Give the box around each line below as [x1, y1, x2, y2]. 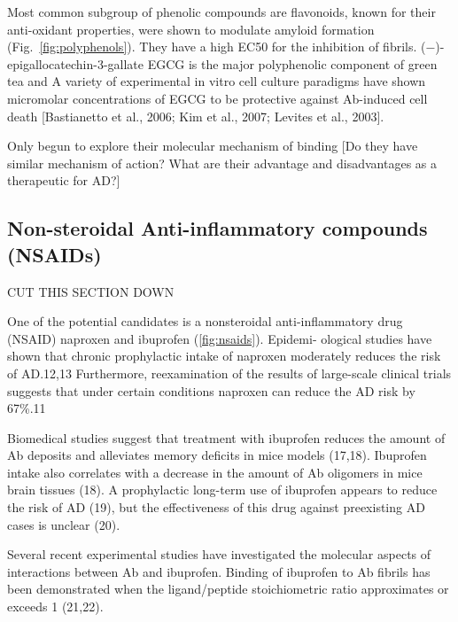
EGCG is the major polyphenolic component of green [147, 54, 438, 73]
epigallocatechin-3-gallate [7, 54, 144, 73]
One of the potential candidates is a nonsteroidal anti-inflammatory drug [7, 312, 403, 330]
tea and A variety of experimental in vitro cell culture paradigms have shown [7, 72, 426, 90]
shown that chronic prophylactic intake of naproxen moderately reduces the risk [7, 346, 441, 365]
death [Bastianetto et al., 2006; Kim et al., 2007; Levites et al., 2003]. [7, 106, 384, 125]
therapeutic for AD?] [7, 171, 120, 190]
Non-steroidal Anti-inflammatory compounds [7, 214, 428, 242]
